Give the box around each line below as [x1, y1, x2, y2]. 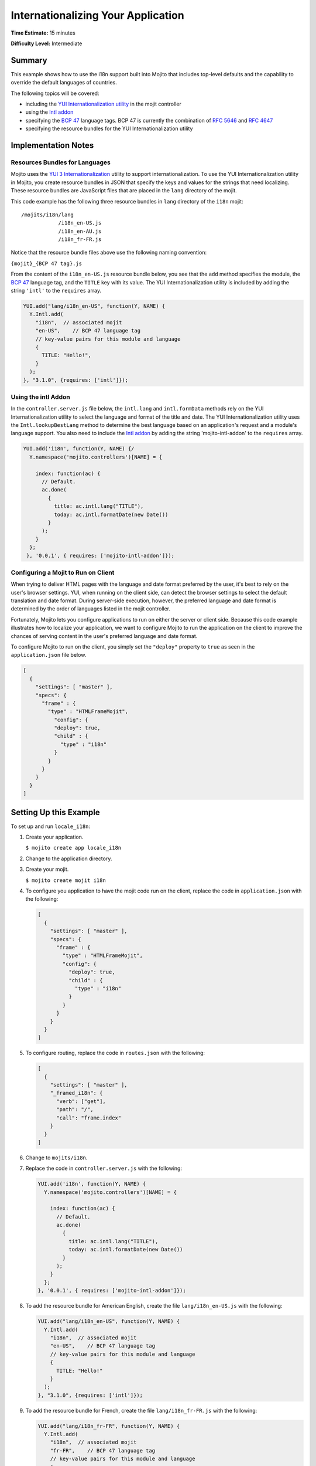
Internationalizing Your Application [11, 9, 184, 22]
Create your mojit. [25, 866, 69, 873]
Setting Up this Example [11, 807, 100, 817]
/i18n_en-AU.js [58, 228, 102, 235]
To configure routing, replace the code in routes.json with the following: [25, 1050, 205, 1057]
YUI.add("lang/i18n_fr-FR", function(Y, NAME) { [37, 1423, 180, 1429]
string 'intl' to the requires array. [11, 287, 102, 294]
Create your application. [25, 833, 84, 841]
